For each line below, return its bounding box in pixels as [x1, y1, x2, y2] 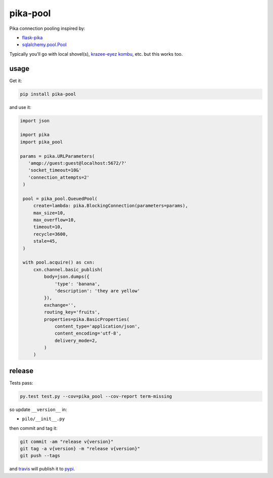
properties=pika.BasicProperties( [43, 316, 130, 322]
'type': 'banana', [55, 281, 101, 286]
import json [20, 118, 50, 124]
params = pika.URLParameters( [20, 153, 95, 159]
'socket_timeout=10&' [28, 167, 82, 173]
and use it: [9, 104, 31, 110]
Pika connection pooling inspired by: [9, 25, 85, 31]
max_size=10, [33, 210, 66, 215]
